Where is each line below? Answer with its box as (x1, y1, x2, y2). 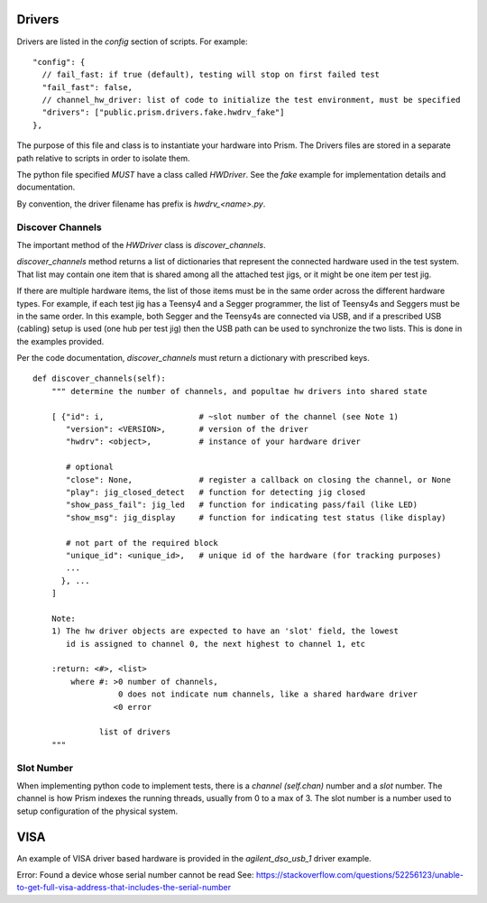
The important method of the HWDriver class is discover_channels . (16, 239, 266, 250)
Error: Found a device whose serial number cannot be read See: (16, 870, 254, 880)
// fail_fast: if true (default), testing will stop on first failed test (41, 69, 381, 80)
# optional (66, 462, 115, 473)
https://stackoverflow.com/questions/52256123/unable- (255, 870, 464, 880)
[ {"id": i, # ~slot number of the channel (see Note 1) (51, 411, 400, 421)
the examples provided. (16, 336, 105, 346)
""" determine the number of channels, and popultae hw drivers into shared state (51, 386, 427, 396)
